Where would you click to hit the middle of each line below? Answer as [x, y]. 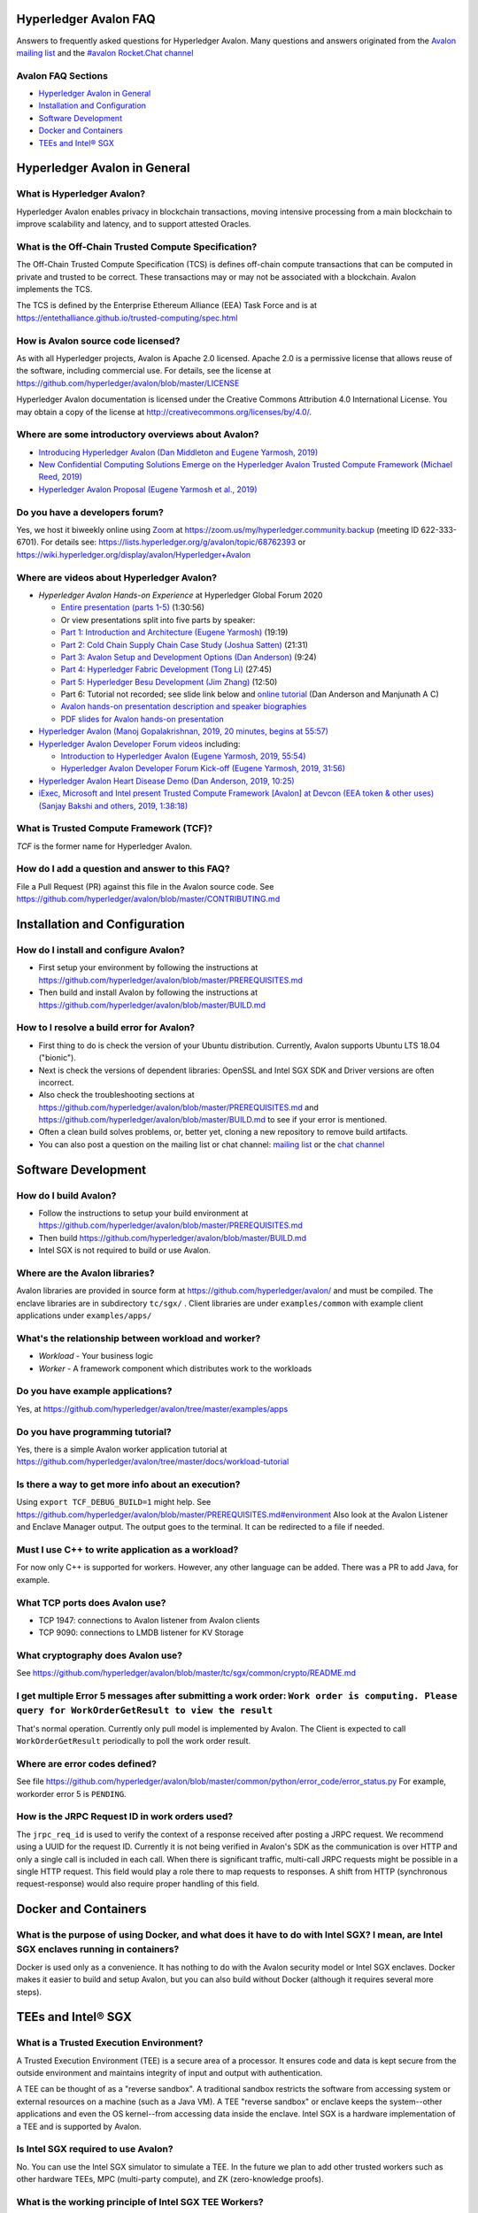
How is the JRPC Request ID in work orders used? [125, 1816]
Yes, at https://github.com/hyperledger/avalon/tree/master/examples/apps [152, 1408]
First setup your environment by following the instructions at [148, 968]
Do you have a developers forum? [90, 512]
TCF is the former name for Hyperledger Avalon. [104, 846]
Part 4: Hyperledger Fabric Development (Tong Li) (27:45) [166, 669]
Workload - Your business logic [96, 1356]
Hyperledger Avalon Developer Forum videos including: [139, 744]
